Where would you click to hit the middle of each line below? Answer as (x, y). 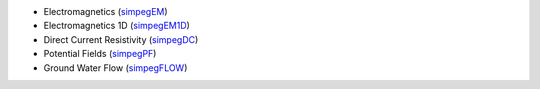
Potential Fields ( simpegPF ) (100, 54)
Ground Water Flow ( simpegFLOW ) (115, 67)
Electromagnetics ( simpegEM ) (106, 11)
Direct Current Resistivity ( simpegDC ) (121, 39)
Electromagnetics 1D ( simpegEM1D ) (116, 26)
